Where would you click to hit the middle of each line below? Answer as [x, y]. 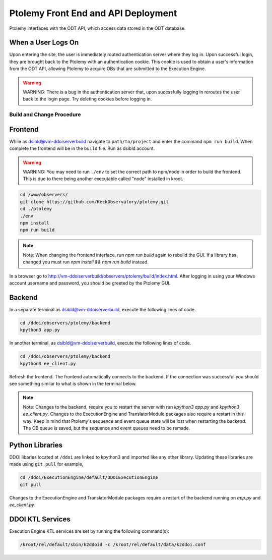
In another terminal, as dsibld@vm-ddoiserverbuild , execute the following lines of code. [100, 343]
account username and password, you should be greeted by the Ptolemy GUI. [90, 283]
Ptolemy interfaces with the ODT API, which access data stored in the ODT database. [97, 28]
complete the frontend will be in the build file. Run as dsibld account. [82, 148]
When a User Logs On [44, 43]
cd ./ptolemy [36, 209]
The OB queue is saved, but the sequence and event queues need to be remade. [107, 428]
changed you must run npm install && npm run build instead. [86, 262]
